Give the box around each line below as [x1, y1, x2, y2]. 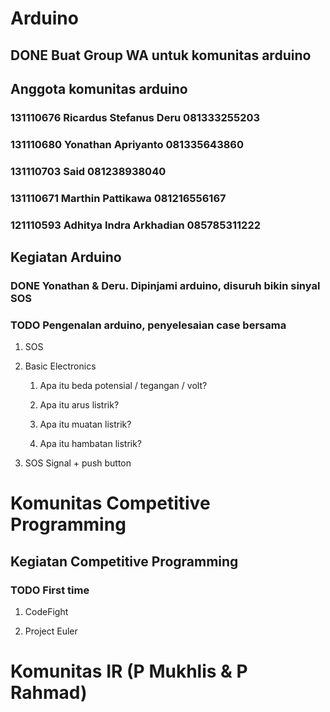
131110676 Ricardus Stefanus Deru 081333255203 [10, 110, 261, 124]
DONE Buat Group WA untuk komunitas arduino [10, 47, 312, 64]
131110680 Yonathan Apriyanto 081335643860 [10, 137, 245, 151]
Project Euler [24, 625, 78, 637]
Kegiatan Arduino [10, 248, 122, 266]
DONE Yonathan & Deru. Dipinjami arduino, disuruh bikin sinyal [10, 278, 321, 292]
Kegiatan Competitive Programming [10, 553, 239, 570]
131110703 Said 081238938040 [10, 164, 167, 178]
